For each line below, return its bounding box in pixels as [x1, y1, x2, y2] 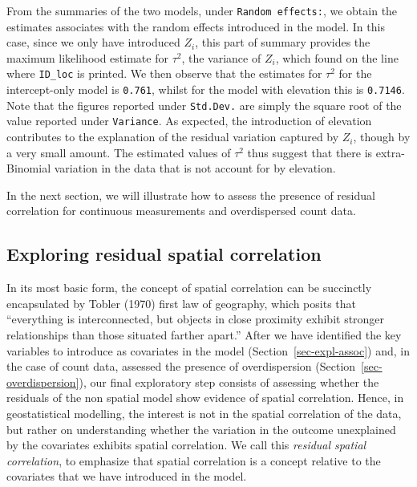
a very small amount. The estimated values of [6, 144, 231, 160]
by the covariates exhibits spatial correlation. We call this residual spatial [6, 436, 366, 453]
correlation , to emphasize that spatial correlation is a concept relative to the [6, 452, 381, 469]
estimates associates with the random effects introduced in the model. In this [6, 18, 385, 34]
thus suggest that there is [247, 144, 373, 160]
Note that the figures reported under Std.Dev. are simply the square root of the [6, 96, 402, 113]
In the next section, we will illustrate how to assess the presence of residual [6, 186, 375, 203]
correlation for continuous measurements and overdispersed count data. [6, 202, 356, 219]
